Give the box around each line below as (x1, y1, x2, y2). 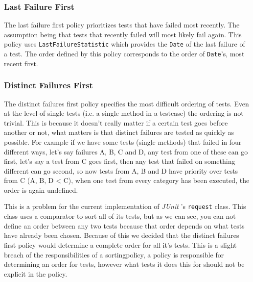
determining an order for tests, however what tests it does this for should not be (4, 259, 245, 269)
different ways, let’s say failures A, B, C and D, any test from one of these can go (4, 146, 248, 156)
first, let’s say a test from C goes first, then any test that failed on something (4, 156, 235, 166)
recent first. (4, 58, 38, 68)
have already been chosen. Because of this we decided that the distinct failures (4, 230, 239, 240)
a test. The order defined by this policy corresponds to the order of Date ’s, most (4, 49, 245, 59)
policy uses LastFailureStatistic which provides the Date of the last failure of (4, 39, 245, 49)
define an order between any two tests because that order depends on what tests (4, 220, 245, 231)
